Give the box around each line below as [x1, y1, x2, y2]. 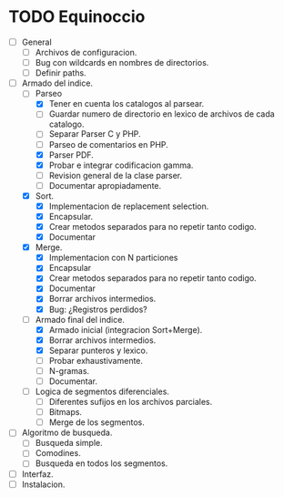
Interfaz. [21, 468, 54, 480]
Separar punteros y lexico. [48, 345, 148, 356]
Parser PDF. [48, 149, 95, 160]
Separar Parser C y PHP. [48, 129, 142, 140]
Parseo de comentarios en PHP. [48, 139, 169, 150]
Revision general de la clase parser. [48, 170, 183, 181]
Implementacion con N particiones [48, 253, 178, 264]
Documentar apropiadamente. [48, 180, 162, 191]
